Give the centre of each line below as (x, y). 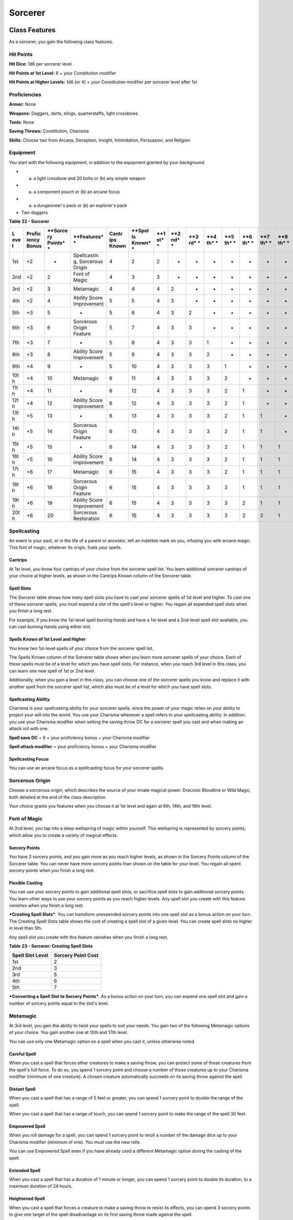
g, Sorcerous (88, 262)
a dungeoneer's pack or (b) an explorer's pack (80, 205)
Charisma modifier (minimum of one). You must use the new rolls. (75, 1142)
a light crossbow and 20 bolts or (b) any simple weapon (90, 178)
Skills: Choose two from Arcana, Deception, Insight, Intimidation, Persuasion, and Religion (100, 140)
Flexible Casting (26, 883)
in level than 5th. (26, 928)
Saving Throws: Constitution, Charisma (49, 131)
